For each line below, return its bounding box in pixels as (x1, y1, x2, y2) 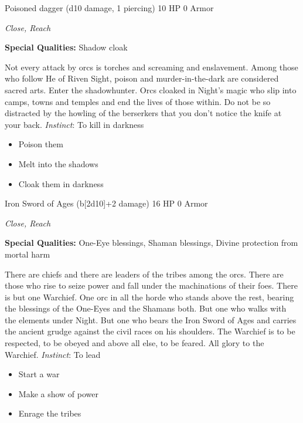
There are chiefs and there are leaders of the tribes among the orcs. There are (5, 268, 284, 280)
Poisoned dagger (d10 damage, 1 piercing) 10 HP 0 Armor (5, 2, 214, 13)
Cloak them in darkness (18, 177, 104, 189)
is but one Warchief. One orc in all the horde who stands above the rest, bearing (5, 290, 294, 303)
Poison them (18, 138, 63, 150)
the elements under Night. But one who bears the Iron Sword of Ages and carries (5, 313, 297, 326)
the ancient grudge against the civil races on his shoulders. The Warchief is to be (5, 325, 295, 337)
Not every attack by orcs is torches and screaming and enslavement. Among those (5, 60, 298, 73)
